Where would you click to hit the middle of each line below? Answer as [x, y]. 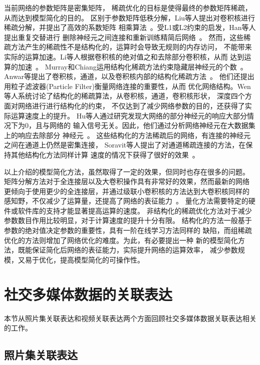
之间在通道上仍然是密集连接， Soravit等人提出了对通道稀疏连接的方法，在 [125, 145]
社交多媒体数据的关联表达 [88, 294]
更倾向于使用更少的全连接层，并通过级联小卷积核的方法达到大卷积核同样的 [127, 191]
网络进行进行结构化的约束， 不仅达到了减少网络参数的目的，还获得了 [131, 105]
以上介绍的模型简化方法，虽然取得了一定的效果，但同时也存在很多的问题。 [127, 171]
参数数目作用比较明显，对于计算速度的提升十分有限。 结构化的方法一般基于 [128, 220]
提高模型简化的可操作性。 [102, 259]
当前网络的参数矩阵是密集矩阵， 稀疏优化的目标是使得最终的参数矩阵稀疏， [128, 7]
